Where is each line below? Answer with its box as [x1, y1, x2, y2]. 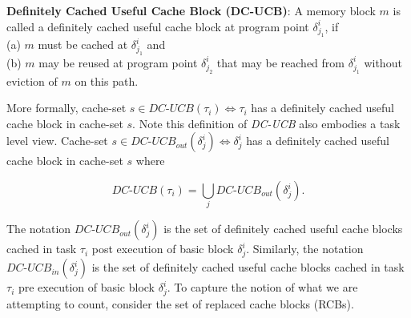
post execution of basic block [91, 240, 234, 257]
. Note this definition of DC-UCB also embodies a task [132, 115, 401, 131]
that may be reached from [216, 54, 345, 70]
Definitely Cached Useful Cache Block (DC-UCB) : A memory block [6, 2, 376, 18]
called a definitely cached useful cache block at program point [6, 18, 309, 34]
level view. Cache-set [6, 132, 108, 149]
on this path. [75, 72, 139, 89]
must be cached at [38, 36, 128, 53]
